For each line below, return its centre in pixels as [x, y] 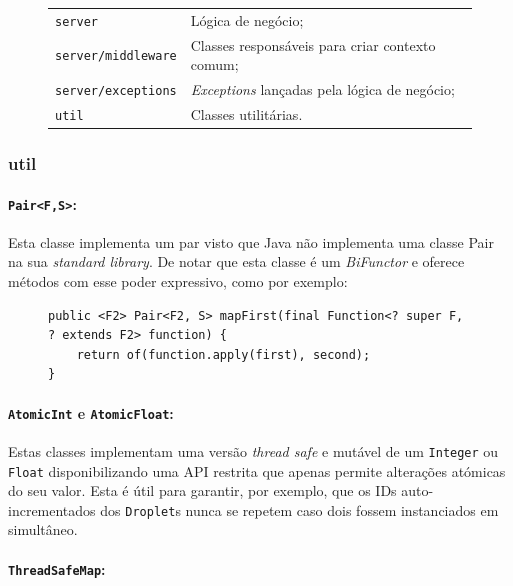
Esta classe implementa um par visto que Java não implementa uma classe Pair [251, 241]
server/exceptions [116, 91]
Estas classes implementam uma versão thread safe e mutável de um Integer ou [253, 450]
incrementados [52, 509]
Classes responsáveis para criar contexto [313, 44]
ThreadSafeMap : [57, 568]
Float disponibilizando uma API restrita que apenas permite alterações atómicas [257, 470]
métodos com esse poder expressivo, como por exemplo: [178, 281]
